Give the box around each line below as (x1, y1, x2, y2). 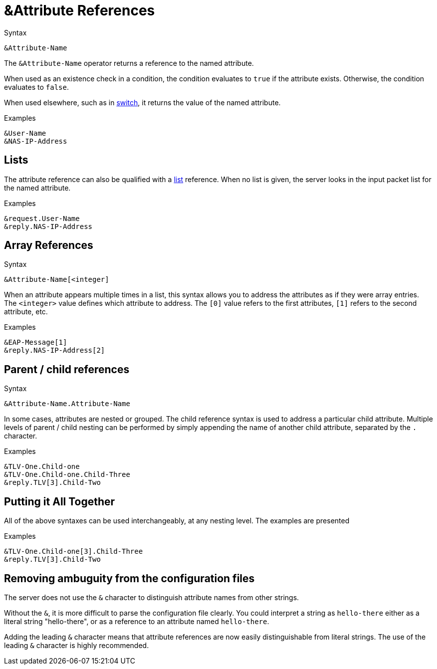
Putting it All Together (4, 495, 115, 508)
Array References (4, 239, 93, 252)
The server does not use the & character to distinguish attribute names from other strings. (4, 593, 299, 602)
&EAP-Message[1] (4, 338, 67, 347)
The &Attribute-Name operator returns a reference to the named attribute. (4, 58, 254, 67)
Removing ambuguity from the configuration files (4, 572, 255, 585)
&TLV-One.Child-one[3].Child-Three (4, 547, 143, 556)
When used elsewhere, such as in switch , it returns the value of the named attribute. (4, 98, 281, 107)
